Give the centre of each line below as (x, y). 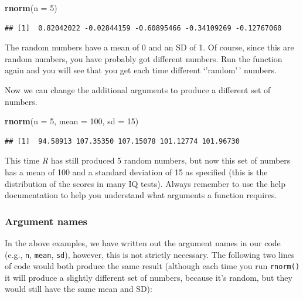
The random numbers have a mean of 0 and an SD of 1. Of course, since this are (149, 47)
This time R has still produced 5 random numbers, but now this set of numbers (148, 160)
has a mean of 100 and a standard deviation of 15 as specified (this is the (136, 171)
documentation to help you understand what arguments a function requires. (141, 195)
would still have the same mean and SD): (79, 289)
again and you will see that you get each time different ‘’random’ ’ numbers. (141, 70)
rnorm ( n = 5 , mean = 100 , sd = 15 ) (72, 121)
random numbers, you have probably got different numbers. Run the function (144, 58)
